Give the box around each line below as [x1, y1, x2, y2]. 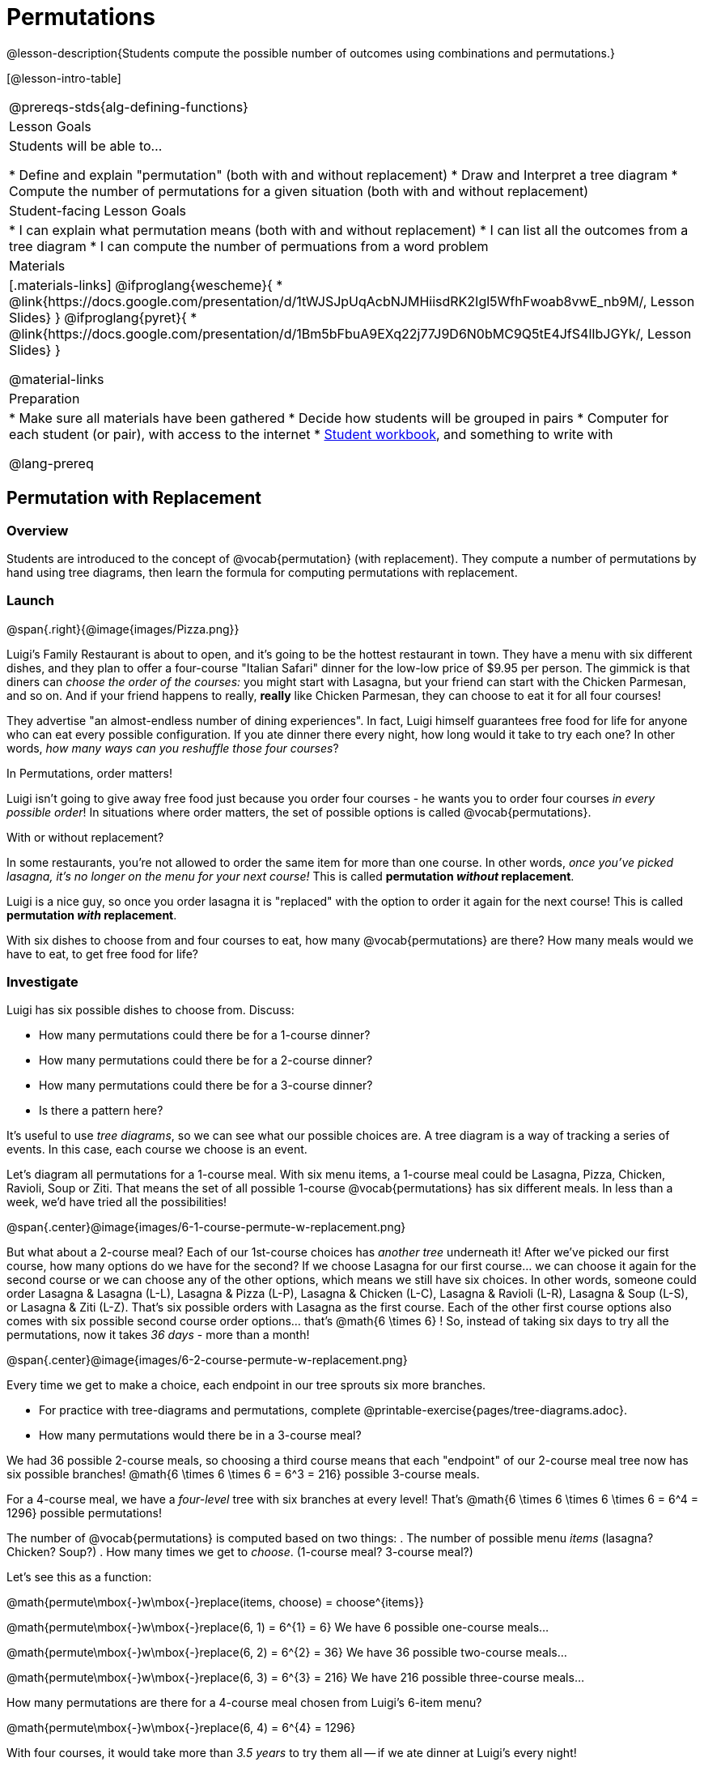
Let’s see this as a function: [6, 1570, 152, 1585]
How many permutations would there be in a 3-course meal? [39, 1428, 362, 1443]
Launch [6, 592, 54, 609]
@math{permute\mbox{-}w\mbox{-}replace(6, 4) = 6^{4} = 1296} [6, 1721, 356, 1735]
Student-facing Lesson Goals [9, 202, 187, 219]
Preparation [9, 390, 80, 407]
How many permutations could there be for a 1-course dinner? [39, 1028, 371, 1043]
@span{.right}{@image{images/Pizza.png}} [6, 621, 240, 636]
